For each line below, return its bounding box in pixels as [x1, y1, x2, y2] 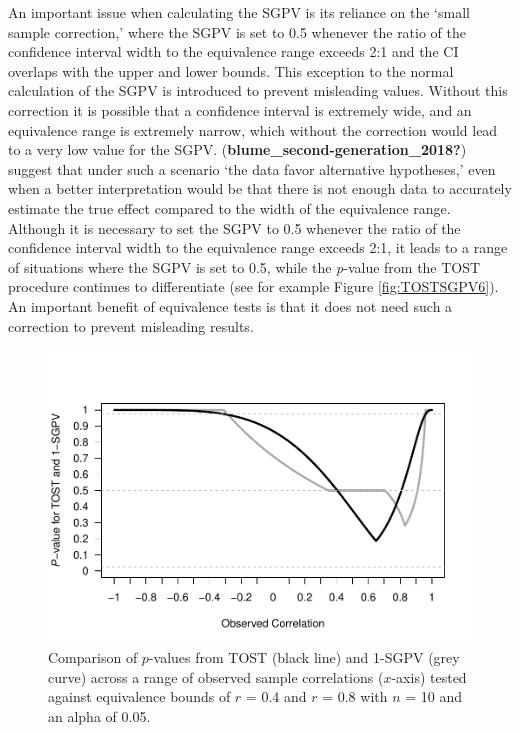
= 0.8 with [322, 686, 388, 707]
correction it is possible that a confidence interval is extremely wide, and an [8, 99, 472, 120]
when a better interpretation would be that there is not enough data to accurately [8, 178, 512, 199]
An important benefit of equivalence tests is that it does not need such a [8, 295, 453, 316]
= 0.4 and [245, 686, 307, 707]
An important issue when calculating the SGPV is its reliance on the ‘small [8, 2, 470, 22]
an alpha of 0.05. [48, 706, 151, 726]
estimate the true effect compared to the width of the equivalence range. [8, 197, 451, 218]
